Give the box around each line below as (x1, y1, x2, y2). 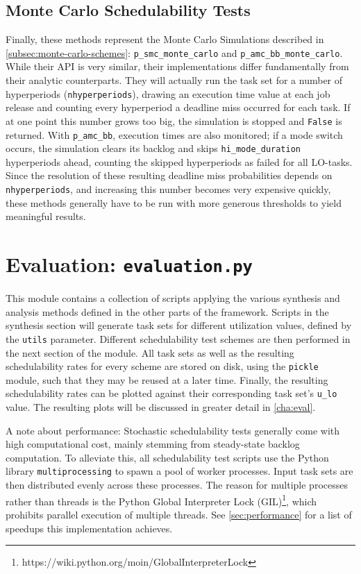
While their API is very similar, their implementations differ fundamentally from (6, 59, 349, 74)
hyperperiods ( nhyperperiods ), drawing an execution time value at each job (6, 86, 330, 101)
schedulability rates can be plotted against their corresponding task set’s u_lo (6, 386, 337, 400)
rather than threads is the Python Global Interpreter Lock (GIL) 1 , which (6, 491, 317, 508)
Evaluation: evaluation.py (6, 250, 253, 278)
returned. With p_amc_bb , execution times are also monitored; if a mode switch (6, 127, 343, 142)
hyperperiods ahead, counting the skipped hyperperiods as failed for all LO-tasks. (6, 154, 353, 169)
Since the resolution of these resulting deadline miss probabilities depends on (6, 168, 333, 183)
